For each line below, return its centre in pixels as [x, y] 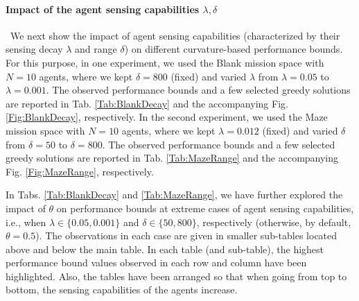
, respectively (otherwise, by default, [274, 222]
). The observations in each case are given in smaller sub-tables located [186, 235]
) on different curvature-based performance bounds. [234, 49]
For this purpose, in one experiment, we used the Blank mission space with [165, 62]
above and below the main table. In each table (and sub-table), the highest [165, 249]
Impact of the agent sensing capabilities [103, 9]
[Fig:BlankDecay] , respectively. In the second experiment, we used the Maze [167, 117]
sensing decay [34, 49]
